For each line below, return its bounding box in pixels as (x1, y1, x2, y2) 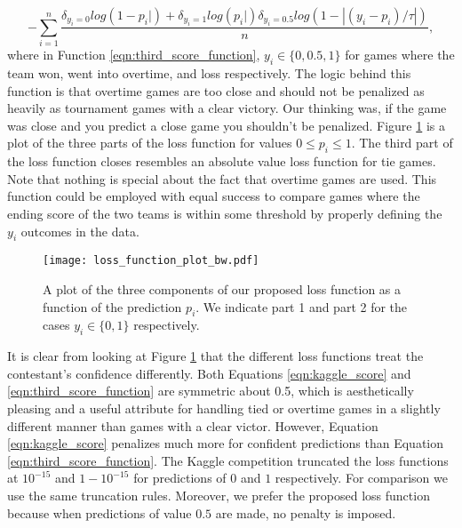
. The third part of (351, 133, 453, 152)
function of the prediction (43, 297, 182, 316)
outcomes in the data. (20, 221, 139, 240)
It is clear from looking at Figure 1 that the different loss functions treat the (7, 347, 424, 365)
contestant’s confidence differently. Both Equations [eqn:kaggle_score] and (7, 364, 411, 382)
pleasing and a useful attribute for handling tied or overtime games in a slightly (7, 398, 441, 417)
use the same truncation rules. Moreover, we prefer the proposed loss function (7, 485, 430, 504)
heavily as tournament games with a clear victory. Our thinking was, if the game (7, 99, 447, 117)
